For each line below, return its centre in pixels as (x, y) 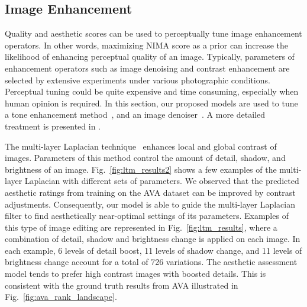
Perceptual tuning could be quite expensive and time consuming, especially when (152, 91)
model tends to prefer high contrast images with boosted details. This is (135, 274)
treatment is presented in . (53, 126)
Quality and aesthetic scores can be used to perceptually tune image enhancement (153, 33)
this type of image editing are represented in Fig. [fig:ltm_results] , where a (141, 227)
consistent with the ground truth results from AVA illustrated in (122, 285)
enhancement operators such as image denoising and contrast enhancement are (147, 68)
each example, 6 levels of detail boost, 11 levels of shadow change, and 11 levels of (153, 250)
